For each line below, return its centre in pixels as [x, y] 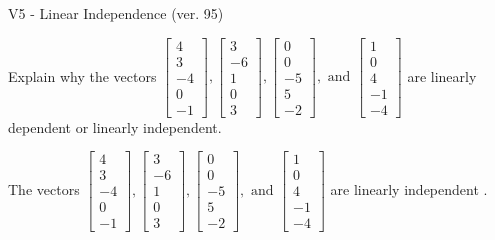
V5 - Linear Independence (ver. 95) [116, 13]
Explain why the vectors [82, 75]
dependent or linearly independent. [115, 126]
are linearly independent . [409, 188]
